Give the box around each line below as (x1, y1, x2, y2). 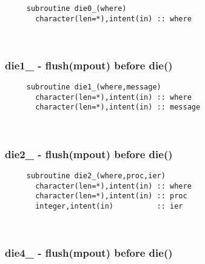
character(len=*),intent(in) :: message (35, 103, 201, 112)
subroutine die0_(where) (26, 4, 127, 13)
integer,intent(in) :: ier (35, 201, 183, 210)
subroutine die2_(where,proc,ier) (26, 171, 166, 180)
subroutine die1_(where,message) (26, 83, 161, 92)
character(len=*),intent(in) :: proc (35, 192, 187, 201)
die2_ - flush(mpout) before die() (5, 146, 173, 161)
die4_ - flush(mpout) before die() (5, 245, 173, 260)
